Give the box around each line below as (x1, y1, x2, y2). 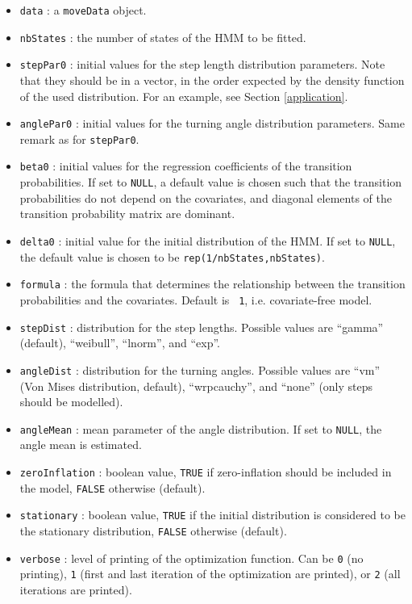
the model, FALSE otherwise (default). (19, 479, 206, 496)
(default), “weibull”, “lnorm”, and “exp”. (19, 334, 220, 351)
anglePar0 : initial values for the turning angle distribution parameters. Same (19, 115, 405, 132)
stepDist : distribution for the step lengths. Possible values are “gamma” (19, 318, 384, 335)
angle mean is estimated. (19, 436, 142, 453)
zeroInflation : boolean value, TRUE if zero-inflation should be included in (19, 463, 392, 480)
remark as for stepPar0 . (19, 130, 139, 147)
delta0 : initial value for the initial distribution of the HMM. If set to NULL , (19, 232, 396, 249)
